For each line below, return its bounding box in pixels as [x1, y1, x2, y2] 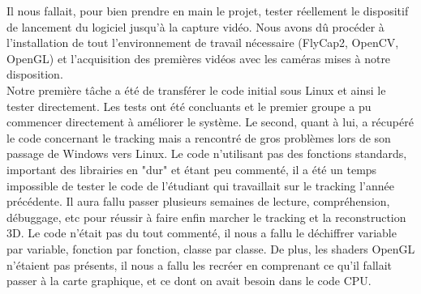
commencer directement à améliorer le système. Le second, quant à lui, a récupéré [6, 113, 414, 130]
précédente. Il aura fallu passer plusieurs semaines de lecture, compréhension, [6, 193, 390, 210]
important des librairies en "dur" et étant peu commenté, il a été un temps [6, 160, 377, 177]
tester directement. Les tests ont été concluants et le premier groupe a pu [6, 97, 372, 114]
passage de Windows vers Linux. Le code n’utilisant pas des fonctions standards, [6, 145, 407, 162]
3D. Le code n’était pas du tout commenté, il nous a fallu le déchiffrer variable [6, 224, 397, 241]
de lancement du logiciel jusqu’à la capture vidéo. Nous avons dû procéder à [6, 18, 384, 35]
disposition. [6, 66, 63, 83]
